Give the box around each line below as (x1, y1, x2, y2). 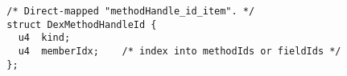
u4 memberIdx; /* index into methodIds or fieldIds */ (18, 45, 341, 57)
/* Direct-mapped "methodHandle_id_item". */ (6, 6, 255, 17)
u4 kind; (18, 32, 71, 44)
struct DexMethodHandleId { (6, 18, 157, 30)
